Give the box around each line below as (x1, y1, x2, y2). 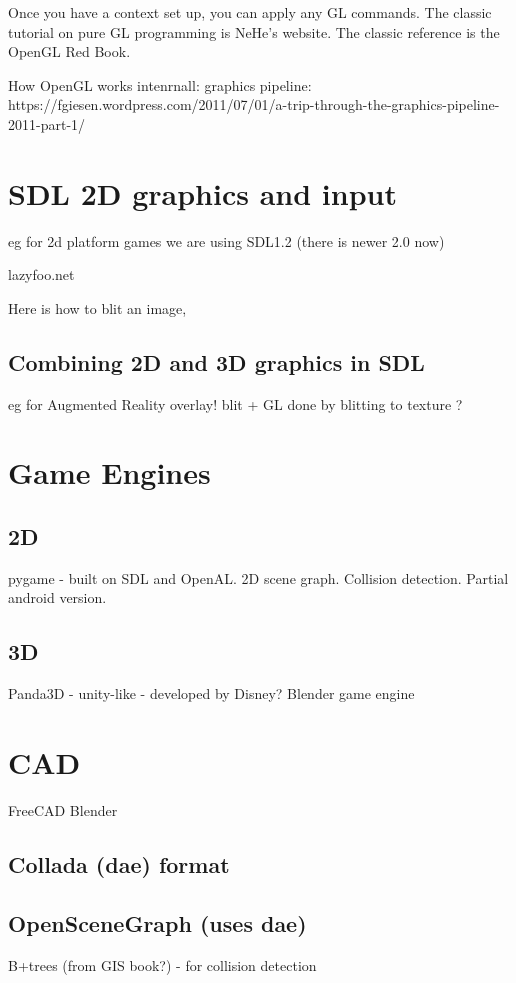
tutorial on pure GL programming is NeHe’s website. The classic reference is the (8, 21, 500, 42)
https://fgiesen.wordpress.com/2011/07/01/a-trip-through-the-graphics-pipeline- (8, 94, 500, 115)
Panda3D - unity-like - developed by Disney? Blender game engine (8, 683, 415, 704)
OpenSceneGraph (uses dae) (8, 907, 307, 938)
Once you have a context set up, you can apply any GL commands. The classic (8, 2, 492, 22)
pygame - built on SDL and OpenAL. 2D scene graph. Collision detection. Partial (8, 567, 509, 588)
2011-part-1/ (8, 113, 86, 134)
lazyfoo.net (8, 264, 75, 285)
